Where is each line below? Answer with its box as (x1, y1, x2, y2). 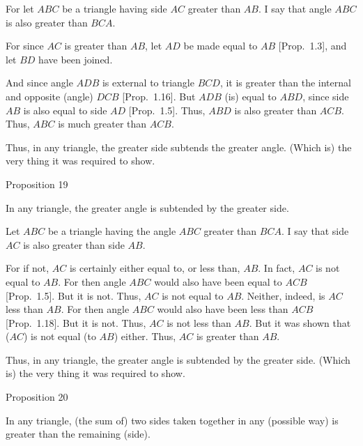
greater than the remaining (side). (6, 426, 150, 441)
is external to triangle (102, 75, 194, 90)
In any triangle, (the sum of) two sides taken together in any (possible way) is (6, 413, 339, 427)
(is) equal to (224, 89, 277, 103)
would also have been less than (157, 302, 288, 316)
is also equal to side (23, 102, 107, 117)
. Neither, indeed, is (241, 288, 325, 302)
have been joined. (38, 52, 113, 66)
